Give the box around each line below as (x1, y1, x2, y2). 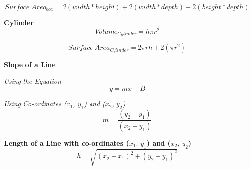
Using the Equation (4, 76, 61, 86)
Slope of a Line (4, 59, 56, 70)
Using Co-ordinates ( (4, 98, 67, 109)
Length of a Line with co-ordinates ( (4, 137, 129, 148)
